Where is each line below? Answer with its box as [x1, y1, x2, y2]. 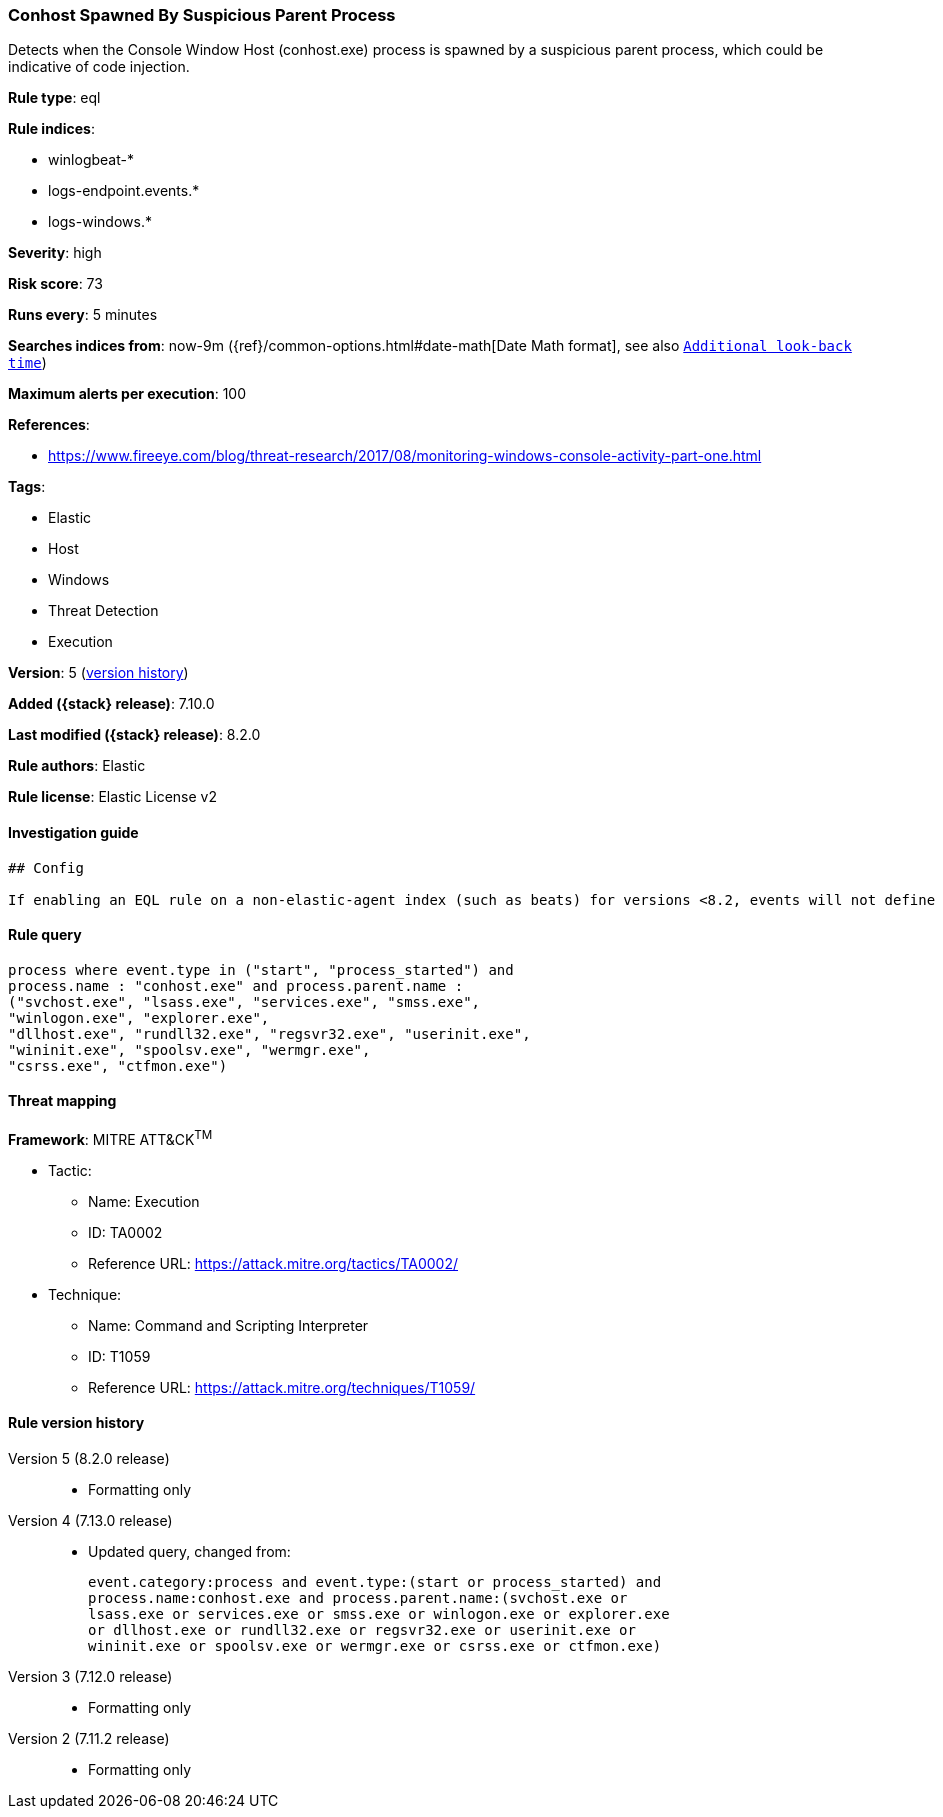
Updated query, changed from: [88, 1542, 291, 1560]
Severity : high [8, 244, 102, 262]
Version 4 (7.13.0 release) [8, 1511, 173, 1529]
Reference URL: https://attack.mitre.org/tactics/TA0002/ [88, 1254, 459, 1272]
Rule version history [8, 1414, 145, 1432]
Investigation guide [8, 823, 139, 841]
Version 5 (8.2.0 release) [8, 1449, 170, 1467]
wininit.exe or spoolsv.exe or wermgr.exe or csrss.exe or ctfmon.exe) [88, 1637, 662, 1654]
